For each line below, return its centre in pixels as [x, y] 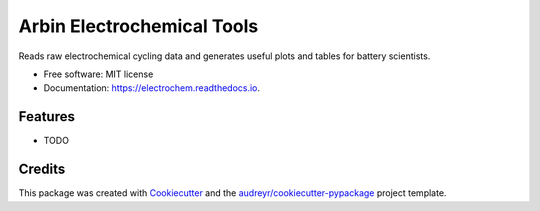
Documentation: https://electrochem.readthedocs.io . [151, 88]
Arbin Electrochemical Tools [138, 26]
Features [46, 116]
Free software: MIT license [98, 74]
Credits [42, 169]
